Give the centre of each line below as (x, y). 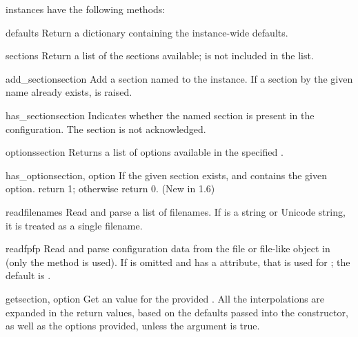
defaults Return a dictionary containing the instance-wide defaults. (147, 32)
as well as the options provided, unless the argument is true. (133, 326)
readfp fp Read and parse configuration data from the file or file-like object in (168, 248)
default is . (28, 275)
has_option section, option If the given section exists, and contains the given (166, 175)
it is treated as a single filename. (74, 225)
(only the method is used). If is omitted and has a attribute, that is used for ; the (178, 262)
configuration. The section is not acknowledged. (106, 129)
